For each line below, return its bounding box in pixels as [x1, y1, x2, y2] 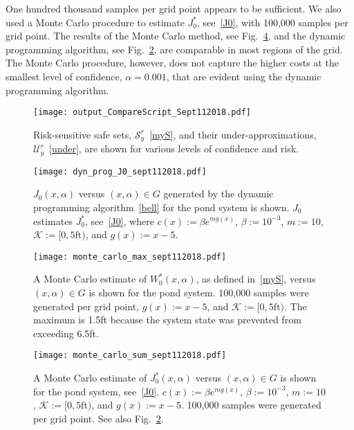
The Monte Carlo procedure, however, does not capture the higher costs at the [6, 55, 339, 70]
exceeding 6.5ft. [33, 325, 99, 340]
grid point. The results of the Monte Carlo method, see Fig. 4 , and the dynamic [6, 28, 346, 43]
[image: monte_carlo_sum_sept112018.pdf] [33, 350, 227, 361]
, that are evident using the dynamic [166, 69, 322, 83]
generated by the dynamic [163, 186, 274, 201]
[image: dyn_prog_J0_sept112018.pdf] [33, 166, 207, 177]
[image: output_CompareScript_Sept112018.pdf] [33, 107, 251, 118]
